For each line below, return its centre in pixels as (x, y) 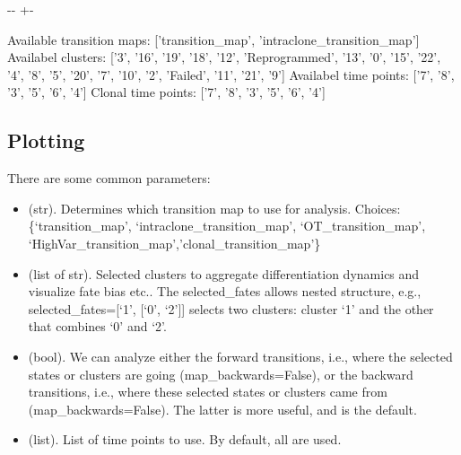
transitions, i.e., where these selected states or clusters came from (208, 392)
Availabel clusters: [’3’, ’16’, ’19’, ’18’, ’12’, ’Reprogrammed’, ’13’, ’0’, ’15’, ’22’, (224, 57)
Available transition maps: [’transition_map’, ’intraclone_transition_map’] (213, 39)
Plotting (46, 140)
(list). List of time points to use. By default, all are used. (185, 439)
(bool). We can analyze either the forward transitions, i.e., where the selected (240, 356)
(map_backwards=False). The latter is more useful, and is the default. (222, 409)
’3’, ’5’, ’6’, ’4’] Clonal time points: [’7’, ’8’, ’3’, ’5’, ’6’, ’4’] (166, 92)
